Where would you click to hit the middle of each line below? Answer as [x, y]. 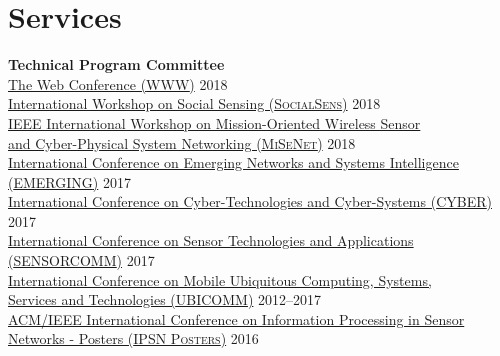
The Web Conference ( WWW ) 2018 [118, 83]
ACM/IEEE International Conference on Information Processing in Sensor [236, 318]
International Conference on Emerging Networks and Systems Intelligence [233, 162]
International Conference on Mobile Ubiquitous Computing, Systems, [220, 279]
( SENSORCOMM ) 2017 [81, 260]
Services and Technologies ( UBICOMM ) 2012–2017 [165, 299]
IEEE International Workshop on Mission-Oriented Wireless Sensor [214, 122]
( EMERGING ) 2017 [69, 181]
